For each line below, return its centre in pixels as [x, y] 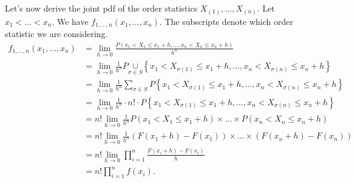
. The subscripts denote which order [226, 21]
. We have [70, 21]
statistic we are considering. [56, 33]
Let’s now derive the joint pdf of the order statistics [101, 8]
